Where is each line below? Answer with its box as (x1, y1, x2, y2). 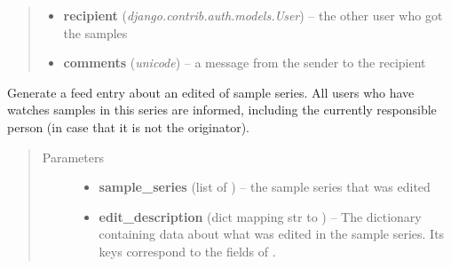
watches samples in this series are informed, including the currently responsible (7, 100, 437, 119)
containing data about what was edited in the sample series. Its (99, 225, 445, 243)
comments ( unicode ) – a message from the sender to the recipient (63, 53, 426, 72)
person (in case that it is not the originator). (7, 117, 249, 136)
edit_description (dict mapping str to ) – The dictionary (99, 207, 422, 225)
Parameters (42, 147, 104, 166)
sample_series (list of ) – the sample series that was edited (99, 177, 431, 196)
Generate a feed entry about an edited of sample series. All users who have (7, 83, 415, 101)
